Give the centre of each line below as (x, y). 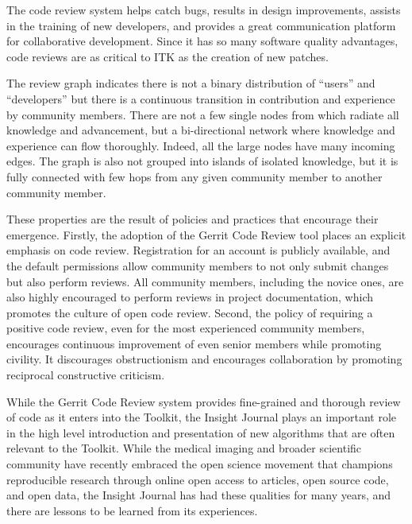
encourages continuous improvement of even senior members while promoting (194, 343)
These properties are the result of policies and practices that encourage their (193, 219)
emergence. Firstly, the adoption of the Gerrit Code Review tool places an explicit (206, 234)
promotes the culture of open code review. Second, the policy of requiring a (190, 312)
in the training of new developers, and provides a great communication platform (201, 25)
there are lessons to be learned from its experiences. (132, 510)
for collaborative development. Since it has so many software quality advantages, (202, 41)
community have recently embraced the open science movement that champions (200, 464)
